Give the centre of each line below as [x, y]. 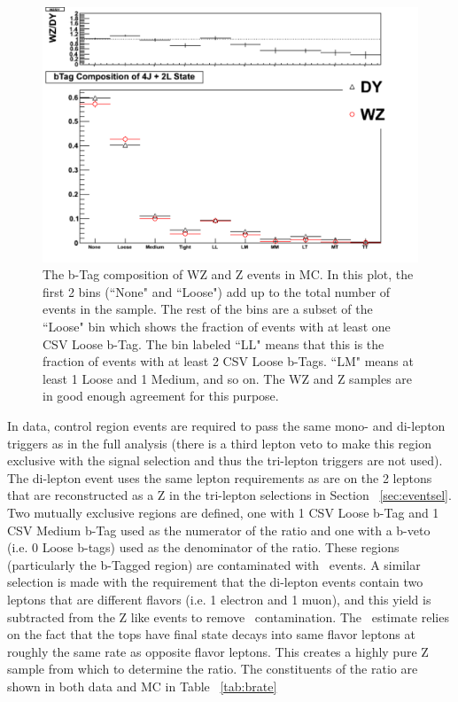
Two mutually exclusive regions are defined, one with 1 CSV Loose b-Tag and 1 [223, 512]
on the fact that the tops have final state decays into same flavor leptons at [211, 634]
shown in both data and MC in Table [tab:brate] [142, 686]
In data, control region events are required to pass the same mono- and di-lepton [226, 425]
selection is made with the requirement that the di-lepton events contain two [215, 582]
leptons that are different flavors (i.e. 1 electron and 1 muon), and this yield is [219, 599]
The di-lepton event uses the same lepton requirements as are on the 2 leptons [220, 477]
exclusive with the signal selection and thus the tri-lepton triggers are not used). [225, 460]
